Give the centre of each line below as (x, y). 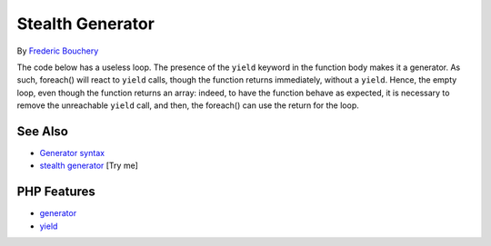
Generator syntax (72, 153)
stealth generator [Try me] (89, 166)
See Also (42, 131)
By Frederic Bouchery (58, 51)
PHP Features (56, 192)
